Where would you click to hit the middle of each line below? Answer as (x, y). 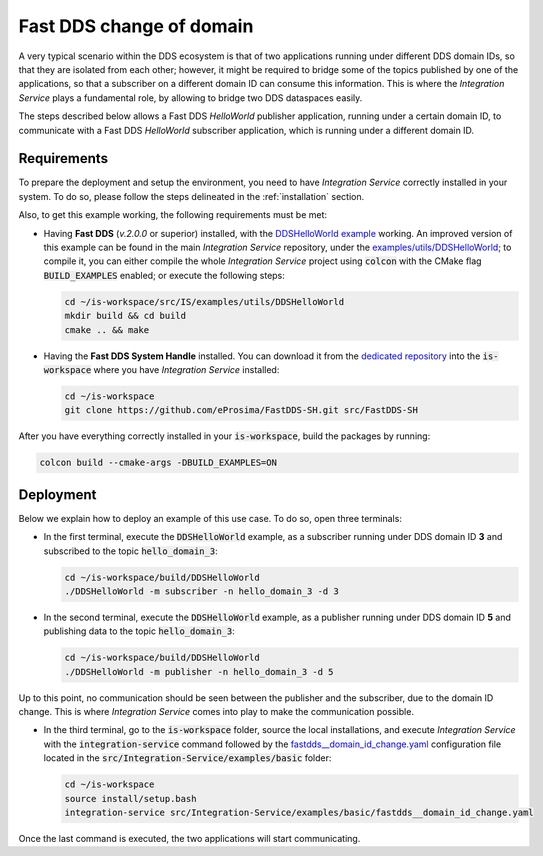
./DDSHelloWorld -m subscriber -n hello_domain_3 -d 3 (201, 591)
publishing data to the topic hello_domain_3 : (139, 631)
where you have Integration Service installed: (186, 369)
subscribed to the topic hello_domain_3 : (131, 551)
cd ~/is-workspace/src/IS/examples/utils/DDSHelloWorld (204, 301)
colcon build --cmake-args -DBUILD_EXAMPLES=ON (158, 463)
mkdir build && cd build (125, 316)
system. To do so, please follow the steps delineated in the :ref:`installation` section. (191, 196)
